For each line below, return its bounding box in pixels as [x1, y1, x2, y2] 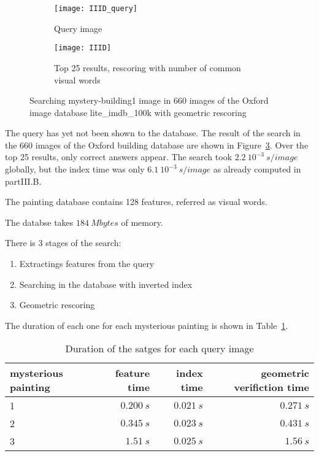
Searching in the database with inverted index [19, 277, 193, 290]
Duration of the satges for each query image [65, 341, 254, 356]
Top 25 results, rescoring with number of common [54, 61, 241, 74]
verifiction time [234, 380, 309, 395]
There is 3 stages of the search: [5, 236, 121, 249]
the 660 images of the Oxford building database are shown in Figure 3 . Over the [5, 138, 309, 151]
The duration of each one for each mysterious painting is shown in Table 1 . [5, 319, 288, 331]
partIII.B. [5, 174, 42, 187]
